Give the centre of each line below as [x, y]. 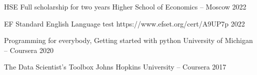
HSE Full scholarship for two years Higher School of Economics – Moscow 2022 [125, 6]
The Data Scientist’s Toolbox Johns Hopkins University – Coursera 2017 [115, 67]
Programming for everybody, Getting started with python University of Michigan [128, 40]
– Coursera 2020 [29, 50]
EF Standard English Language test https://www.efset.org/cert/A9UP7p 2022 [124, 23]
